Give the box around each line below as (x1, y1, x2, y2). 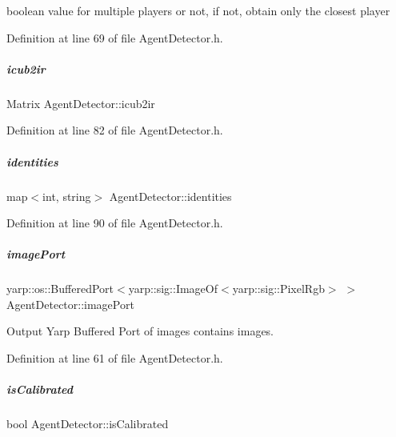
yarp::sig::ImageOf (128, 280, 218, 297)
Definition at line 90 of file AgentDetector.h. (6, 214, 223, 231)
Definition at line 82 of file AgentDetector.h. (6, 122, 223, 138)
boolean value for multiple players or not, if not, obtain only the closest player (6, 2, 390, 18)
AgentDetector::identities (109, 187, 232, 204)
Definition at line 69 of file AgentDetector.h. (6, 29, 223, 46)
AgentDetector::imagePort (6, 295, 134, 312)
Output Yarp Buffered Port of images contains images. (6, 323, 274, 339)
